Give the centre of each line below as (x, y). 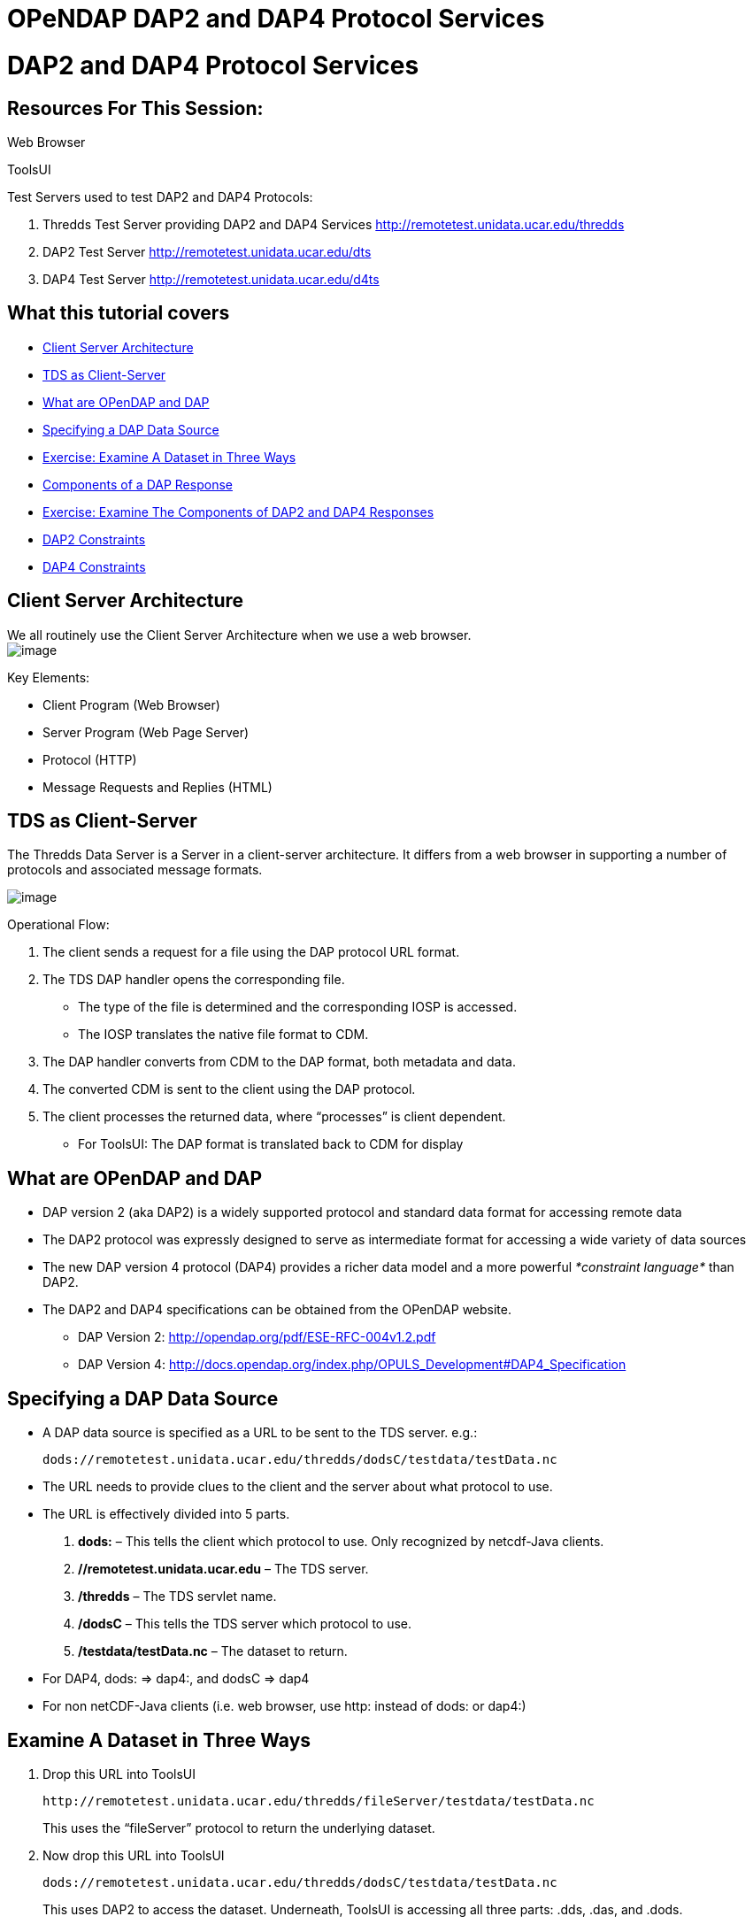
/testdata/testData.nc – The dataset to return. (213, 1651)
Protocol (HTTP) (90, 759)
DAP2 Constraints (94, 539)
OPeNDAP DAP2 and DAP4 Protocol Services (276, 19)
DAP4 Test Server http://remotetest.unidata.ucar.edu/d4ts (211, 279)
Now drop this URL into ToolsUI (134, 1855)
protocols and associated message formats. (135, 870)
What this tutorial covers (119, 313)
